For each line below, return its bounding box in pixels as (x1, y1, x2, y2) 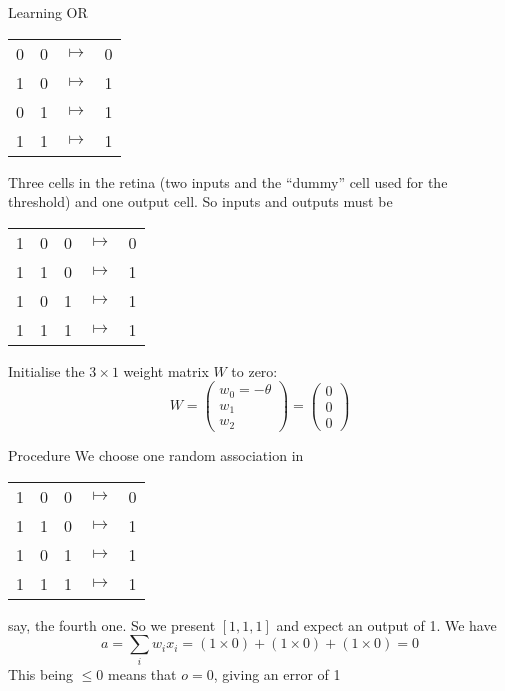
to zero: (231, 360, 278, 381)
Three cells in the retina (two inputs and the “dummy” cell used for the (8, 171, 448, 192)
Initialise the (8, 360, 85, 381)
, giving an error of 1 (213, 664, 341, 685)
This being (8, 664, 74, 685)
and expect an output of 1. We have (276, 614, 497, 635)
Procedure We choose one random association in (8, 444, 304, 465)
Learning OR (8, 2, 88, 22)
